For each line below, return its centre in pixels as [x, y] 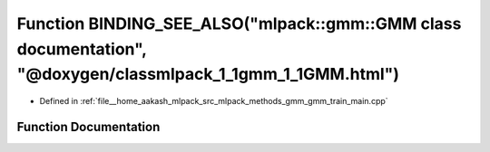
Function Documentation [88, 127]
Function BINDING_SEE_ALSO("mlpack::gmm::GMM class [239, 24]
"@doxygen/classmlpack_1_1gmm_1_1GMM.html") [208, 75]
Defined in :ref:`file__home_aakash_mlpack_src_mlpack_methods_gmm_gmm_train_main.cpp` [214, 101]
